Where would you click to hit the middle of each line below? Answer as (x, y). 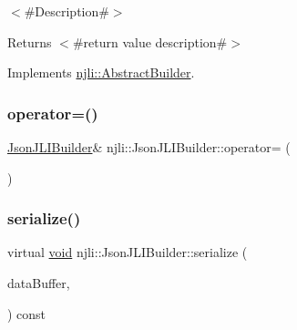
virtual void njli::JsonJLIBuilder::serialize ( (128, 252)
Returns (30, 41)
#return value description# (150, 41)
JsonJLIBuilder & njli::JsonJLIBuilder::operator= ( (149, 147)
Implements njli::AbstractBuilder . (101, 72)
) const (27, 313)
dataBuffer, (39, 283)
